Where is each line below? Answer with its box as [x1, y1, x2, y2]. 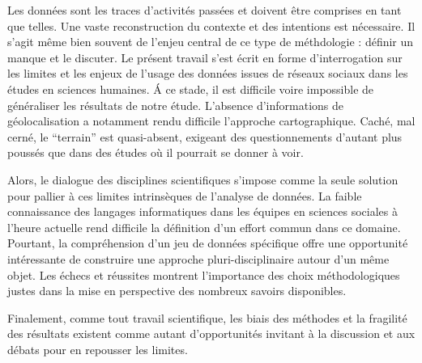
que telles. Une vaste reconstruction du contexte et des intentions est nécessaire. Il [7, 17, 416, 34]
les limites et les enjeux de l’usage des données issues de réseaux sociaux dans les [7, 65, 408, 82]
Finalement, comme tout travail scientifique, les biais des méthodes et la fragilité [7, 309, 407, 326]
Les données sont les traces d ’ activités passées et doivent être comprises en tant [7, 2, 402, 18]
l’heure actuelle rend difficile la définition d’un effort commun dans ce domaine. [7, 218, 401, 235]
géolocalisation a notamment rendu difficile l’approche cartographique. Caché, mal [7, 112, 416, 129]
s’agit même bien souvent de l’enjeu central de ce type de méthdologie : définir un [7, 33, 414, 50]
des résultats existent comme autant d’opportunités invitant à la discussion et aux [7, 325, 416, 342]
